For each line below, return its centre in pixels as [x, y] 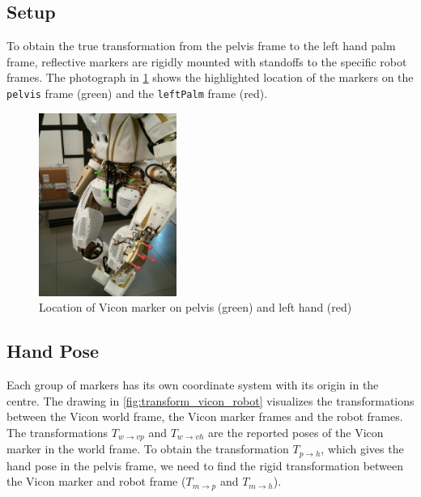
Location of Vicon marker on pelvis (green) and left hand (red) [196, 307]
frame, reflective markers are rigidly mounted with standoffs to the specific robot [207, 61]
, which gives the [362, 449]
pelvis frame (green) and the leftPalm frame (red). [137, 93]
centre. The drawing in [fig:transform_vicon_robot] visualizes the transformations [210, 400]
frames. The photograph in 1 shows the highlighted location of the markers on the [210, 77]
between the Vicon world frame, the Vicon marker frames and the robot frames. [205, 416]
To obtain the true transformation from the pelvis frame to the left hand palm [201, 46]
